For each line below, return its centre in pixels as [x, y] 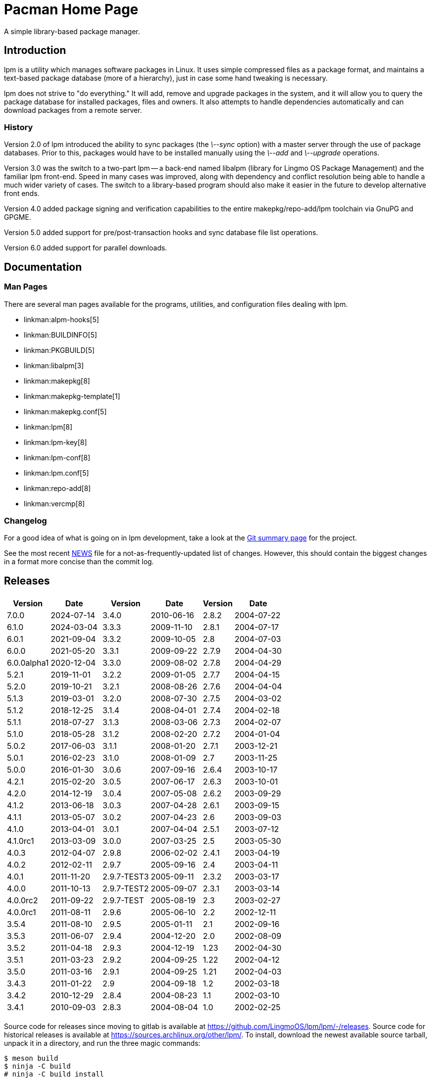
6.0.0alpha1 [28, 663]
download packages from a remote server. [73, 110]
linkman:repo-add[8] [57, 488]
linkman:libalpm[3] [54, 365]
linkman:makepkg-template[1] [72, 396]
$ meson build [31, 1058]
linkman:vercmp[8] [54, 503]
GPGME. [18, 217]
